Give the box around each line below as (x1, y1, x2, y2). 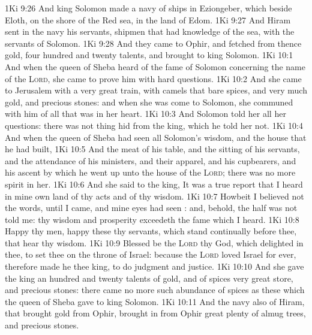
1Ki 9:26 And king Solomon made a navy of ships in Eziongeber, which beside (5, 2, 292, 14)
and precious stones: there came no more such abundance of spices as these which (5, 283, 305, 296)
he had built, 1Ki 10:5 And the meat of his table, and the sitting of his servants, (5, 143, 300, 155)
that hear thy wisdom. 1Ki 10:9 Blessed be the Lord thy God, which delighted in (5, 236, 304, 249)
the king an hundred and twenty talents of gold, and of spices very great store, (5, 271, 293, 284)
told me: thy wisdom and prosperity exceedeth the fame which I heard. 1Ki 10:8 (5, 213, 299, 225)
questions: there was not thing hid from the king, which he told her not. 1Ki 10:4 (5, 119, 303, 131)
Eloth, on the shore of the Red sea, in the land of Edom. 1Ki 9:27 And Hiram (5, 13, 291, 26)
